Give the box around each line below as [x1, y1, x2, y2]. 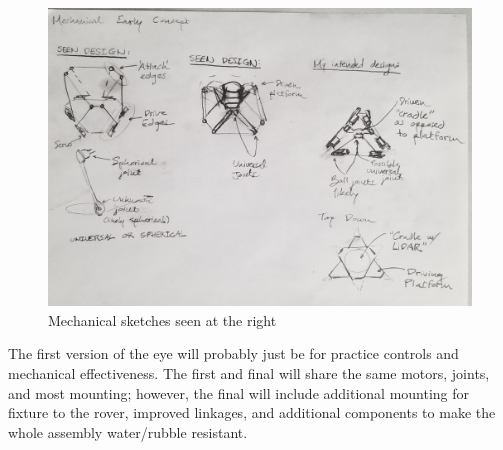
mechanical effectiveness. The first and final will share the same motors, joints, [8, 362, 490, 383]
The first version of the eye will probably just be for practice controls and [8, 343, 459, 364]
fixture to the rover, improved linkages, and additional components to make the [8, 402, 496, 423]
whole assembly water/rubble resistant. [8, 421, 248, 442]
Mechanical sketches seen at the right [48, 309, 277, 330]
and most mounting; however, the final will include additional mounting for [8, 382, 470, 403]
